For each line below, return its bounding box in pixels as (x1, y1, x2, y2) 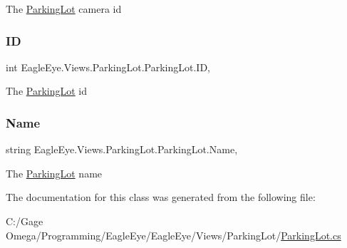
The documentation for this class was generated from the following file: (6, 190, 316, 205)
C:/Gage (6, 214, 43, 228)
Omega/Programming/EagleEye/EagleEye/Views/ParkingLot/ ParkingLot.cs (6, 227, 341, 242)
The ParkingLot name (6, 165, 103, 180)
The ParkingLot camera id (6, 1, 122, 16)
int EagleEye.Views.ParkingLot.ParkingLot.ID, (6, 59, 211, 74)
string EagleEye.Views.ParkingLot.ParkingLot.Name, (6, 142, 238, 157)
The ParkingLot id (6, 83, 88, 98)
